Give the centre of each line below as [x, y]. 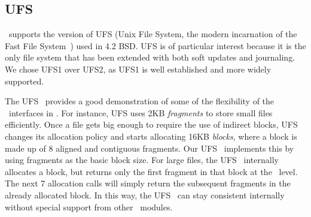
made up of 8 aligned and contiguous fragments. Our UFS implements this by [150, 148]
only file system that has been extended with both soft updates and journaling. [150, 57]
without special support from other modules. [89, 207]
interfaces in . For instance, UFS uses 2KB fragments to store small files [141, 112]
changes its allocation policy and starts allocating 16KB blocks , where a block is [151, 136]
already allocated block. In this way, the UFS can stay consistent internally [145, 195]
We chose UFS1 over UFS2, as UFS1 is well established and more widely [138, 69]
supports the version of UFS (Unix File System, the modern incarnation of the [153, 34]
